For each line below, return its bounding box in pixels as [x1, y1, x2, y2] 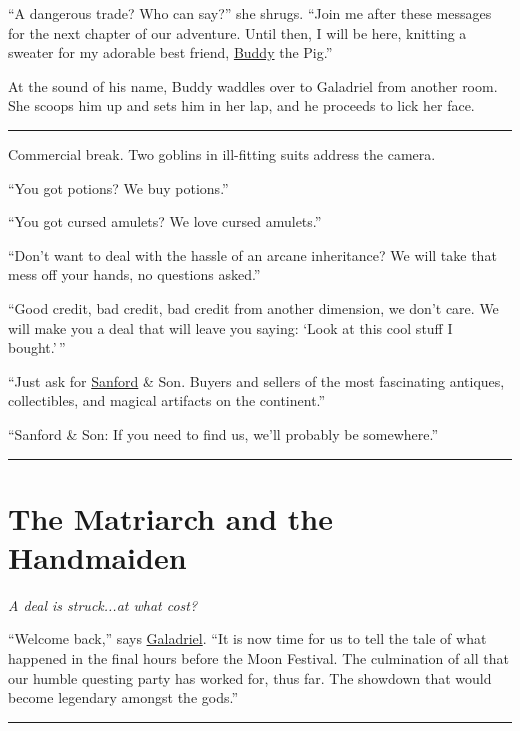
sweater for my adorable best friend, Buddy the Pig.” [8, 42, 333, 63]
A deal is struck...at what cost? [8, 594, 198, 615]
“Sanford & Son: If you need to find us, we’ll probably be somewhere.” [8, 423, 439, 444]
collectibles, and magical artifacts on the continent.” [8, 390, 326, 411]
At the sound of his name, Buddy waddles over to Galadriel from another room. [8, 75, 498, 96]
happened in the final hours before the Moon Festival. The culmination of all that [8, 648, 509, 668]
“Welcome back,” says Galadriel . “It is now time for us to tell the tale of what [8, 628, 487, 649]
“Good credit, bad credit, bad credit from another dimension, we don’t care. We [8, 297, 499, 318]
